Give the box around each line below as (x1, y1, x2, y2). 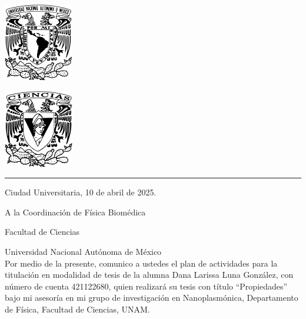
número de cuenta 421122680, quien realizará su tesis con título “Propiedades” (5, 280, 288, 292)
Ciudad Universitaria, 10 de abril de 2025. (5, 186, 157, 198)
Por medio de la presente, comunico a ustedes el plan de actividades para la (5, 257, 278, 269)
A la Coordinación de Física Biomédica (5, 205, 146, 218)
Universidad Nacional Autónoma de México (5, 245, 162, 257)
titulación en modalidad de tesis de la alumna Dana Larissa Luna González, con (5, 268, 294, 281)
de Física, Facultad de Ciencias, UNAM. (5, 303, 150, 315)
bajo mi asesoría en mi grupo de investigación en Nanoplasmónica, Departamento (5, 291, 298, 304)
